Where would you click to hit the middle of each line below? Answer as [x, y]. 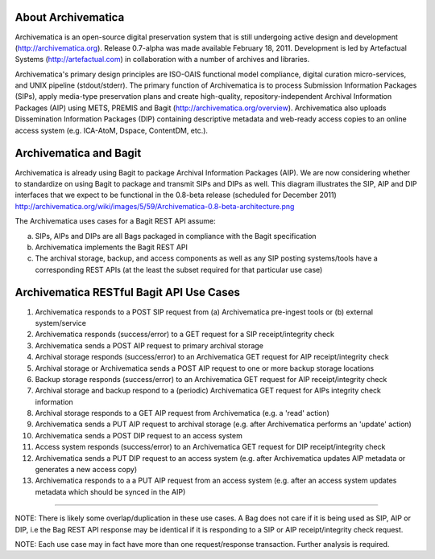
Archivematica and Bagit [78, 153]
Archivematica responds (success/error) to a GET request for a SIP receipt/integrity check [184, 335]
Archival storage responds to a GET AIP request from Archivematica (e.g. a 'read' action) [182, 413]
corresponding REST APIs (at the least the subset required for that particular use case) [179, 269]
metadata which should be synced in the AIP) [110, 491]
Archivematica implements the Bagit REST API [112, 247]
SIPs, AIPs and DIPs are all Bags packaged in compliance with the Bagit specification [176, 236]
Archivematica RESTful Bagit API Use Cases [128, 292]
